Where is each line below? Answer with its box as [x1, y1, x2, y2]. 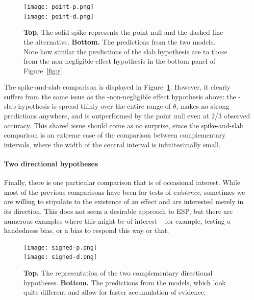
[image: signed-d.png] [24, 254, 98, 261]
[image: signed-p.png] [24, 244, 98, 251]
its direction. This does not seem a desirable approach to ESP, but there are [4, 206, 233, 216]
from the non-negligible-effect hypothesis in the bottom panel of [24, 56, 216, 66]
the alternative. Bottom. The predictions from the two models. [24, 36, 216, 46]
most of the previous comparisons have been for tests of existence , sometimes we [4, 186, 245, 197]
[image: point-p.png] [24, 3, 94, 10]
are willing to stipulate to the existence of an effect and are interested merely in [4, 196, 244, 207]
